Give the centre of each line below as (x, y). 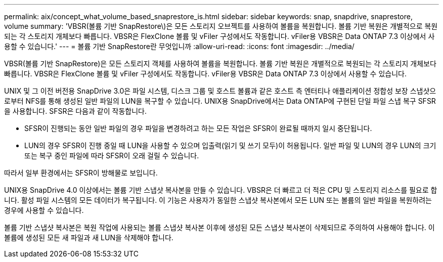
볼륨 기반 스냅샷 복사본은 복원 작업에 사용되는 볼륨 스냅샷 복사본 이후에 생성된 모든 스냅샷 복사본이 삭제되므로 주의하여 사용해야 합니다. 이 (219, 227)
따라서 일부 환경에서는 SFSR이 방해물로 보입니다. (81, 173)
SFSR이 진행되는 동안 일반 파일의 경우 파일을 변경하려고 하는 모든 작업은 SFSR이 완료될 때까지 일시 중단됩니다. (198, 128)
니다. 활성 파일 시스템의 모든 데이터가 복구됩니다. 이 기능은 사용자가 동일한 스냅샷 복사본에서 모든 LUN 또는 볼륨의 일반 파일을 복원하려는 (218, 200)
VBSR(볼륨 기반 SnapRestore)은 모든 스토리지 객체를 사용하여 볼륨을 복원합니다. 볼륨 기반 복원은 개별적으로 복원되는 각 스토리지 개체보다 (220, 63)
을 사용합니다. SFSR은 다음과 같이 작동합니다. (75, 111)
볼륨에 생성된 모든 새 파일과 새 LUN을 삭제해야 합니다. (89, 237)
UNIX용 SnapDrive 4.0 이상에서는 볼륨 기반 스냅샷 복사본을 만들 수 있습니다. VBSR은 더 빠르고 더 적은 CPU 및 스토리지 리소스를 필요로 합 (221, 190)
